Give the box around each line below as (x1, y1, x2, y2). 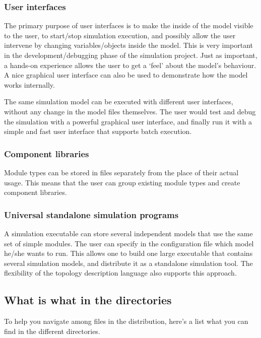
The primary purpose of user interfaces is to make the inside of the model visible (4, 20, 253, 31)
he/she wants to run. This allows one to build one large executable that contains (4, 248, 253, 258)
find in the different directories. (4, 325, 100, 336)
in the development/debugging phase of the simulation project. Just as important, (4, 50, 257, 60)
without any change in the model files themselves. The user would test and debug (4, 106, 256, 116)
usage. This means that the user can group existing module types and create (4, 177, 240, 187)
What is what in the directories (4, 292, 172, 308)
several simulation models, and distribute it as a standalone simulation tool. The (4, 257, 253, 268)
